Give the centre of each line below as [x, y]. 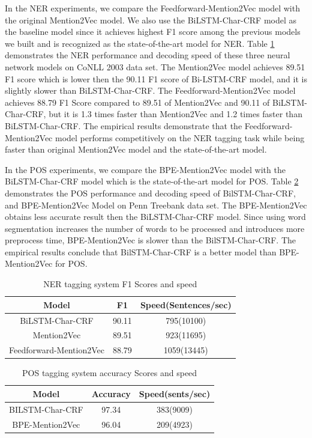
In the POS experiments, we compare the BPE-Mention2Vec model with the [145, 169]
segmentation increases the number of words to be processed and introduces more [155, 228]
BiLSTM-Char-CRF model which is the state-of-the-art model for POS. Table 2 [152, 181]
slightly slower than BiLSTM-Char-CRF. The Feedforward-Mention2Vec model [150, 90]
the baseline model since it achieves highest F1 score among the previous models [153, 32]
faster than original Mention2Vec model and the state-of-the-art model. [136, 149]
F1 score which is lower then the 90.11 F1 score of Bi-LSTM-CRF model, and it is [156, 78]
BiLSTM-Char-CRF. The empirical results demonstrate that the [124, 125]
